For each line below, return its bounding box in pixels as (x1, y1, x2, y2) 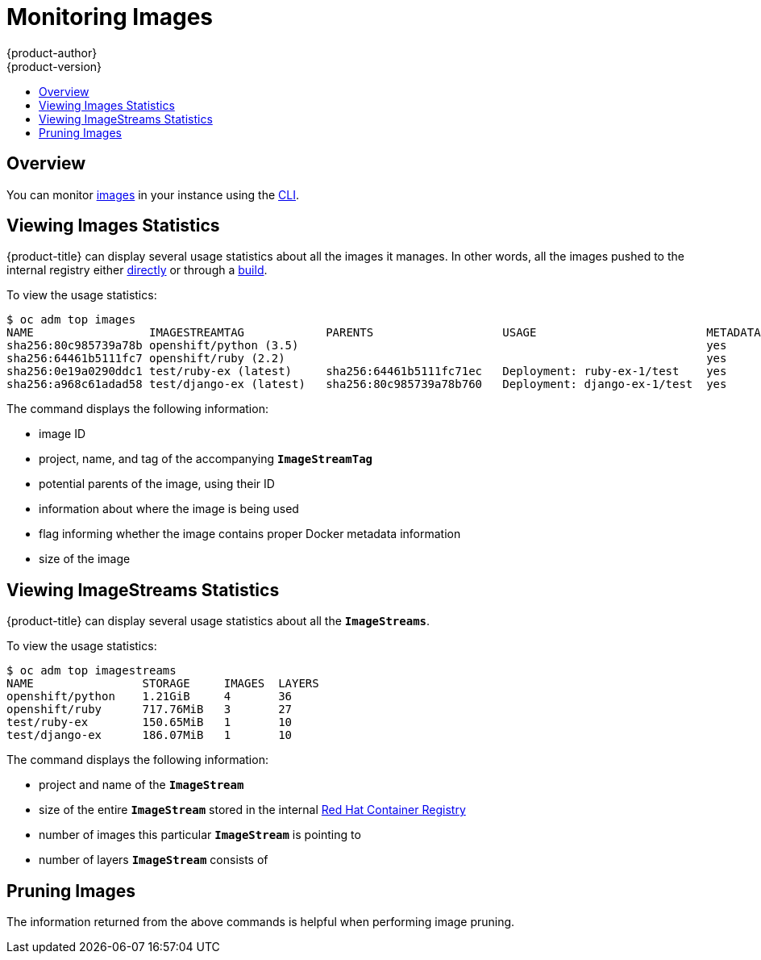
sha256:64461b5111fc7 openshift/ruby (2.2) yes (6, 352, 727, 365)
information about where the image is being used (39, 502, 299, 516)
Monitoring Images (6, 3, 214, 31)
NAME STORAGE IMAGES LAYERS (6, 677, 319, 691)
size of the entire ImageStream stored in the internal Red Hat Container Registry (39, 803, 466, 817)
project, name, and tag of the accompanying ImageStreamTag (39, 452, 373, 466)
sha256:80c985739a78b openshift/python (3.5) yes (6, 339, 727, 353)
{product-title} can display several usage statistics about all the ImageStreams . (6, 614, 430, 628)
